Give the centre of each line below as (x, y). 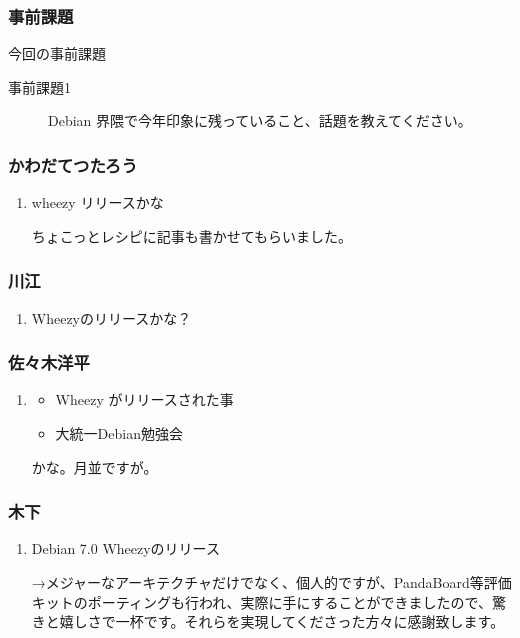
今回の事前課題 (57, 53)
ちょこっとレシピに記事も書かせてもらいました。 (192, 235)
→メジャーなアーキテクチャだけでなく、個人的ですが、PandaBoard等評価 (271, 582)
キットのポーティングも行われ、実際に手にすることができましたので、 (261, 601)
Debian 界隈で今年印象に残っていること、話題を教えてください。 (260, 120)
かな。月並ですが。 (94, 466)
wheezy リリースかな (97, 202)
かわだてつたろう (73, 164)
